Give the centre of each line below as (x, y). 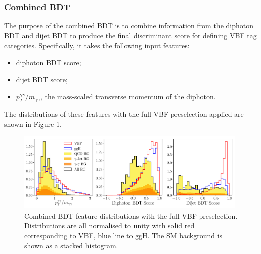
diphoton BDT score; (49, 62)
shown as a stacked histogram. (71, 245)
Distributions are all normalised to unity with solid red (110, 225)
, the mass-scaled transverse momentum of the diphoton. (128, 96)
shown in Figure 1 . (33, 124)
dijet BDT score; (42, 79)
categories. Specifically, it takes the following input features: (97, 45)
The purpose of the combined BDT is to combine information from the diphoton (129, 26)
